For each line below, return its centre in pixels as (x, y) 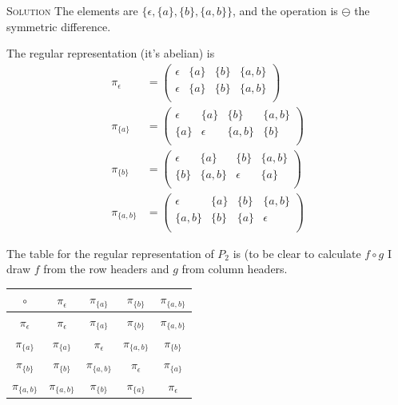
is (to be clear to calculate (297, 253)
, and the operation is (285, 10)
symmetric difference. (59, 26)
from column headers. (235, 269)
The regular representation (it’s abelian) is (111, 53)
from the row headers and (106, 269)
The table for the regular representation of (110, 253)
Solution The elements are (72, 10)
